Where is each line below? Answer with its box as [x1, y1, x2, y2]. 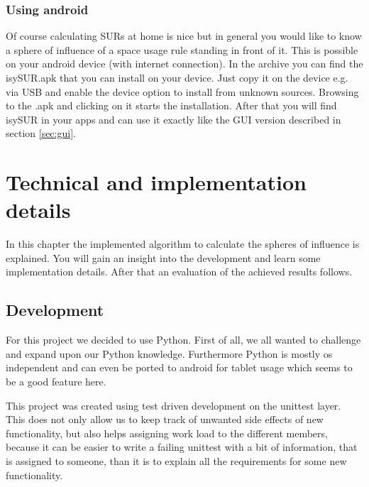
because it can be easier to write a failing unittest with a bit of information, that [6, 439, 358, 454]
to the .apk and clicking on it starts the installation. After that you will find [6, 98, 337, 113]
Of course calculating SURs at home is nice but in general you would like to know [6, 28, 362, 43]
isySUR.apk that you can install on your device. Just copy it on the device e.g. [6, 70, 348, 84]
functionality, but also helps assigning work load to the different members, [6, 425, 328, 440]
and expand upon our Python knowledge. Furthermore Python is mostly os [6, 346, 333, 361]
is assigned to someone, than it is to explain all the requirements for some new [6, 454, 347, 469]
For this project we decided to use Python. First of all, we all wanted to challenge [6, 332, 361, 347]
